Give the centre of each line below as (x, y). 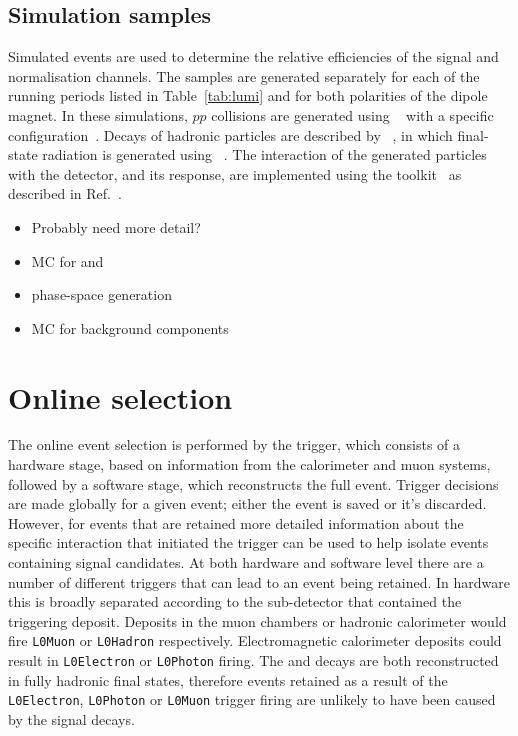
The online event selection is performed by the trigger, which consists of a (234, 444)
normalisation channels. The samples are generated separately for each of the (244, 75)
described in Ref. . (65, 193)
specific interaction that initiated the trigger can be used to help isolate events (248, 542)
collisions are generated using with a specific (352, 114)
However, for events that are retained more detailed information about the (236, 522)
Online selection (120, 396)
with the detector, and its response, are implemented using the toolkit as (235, 173)
